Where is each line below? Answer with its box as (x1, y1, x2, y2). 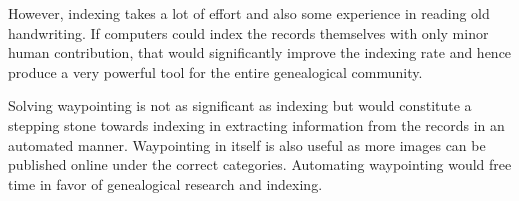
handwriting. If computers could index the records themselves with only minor (8, 22, 489, 43)
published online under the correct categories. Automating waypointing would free (8, 154, 512, 175)
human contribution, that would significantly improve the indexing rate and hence (8, 42, 512, 63)
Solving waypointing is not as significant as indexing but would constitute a (8, 95, 472, 116)
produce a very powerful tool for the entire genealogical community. (8, 61, 423, 82)
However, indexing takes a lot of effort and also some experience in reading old (8, 3, 490, 23)
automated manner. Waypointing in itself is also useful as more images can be (8, 134, 486, 155)
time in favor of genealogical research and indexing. (8, 173, 323, 194)
